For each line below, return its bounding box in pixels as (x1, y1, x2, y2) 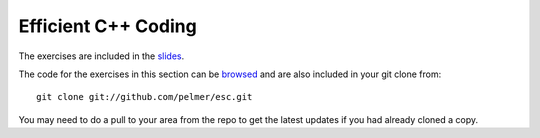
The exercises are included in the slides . (18, 50, 185, 62)
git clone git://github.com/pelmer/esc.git (36, 91, 253, 103)
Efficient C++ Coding (18, 15, 197, 37)
